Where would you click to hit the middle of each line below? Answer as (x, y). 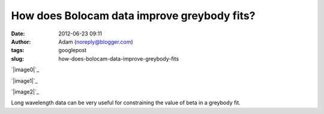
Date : (18, 34)
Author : (21, 41)
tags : (18, 50)
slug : (17, 58)
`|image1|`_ (25, 80)
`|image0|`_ (25, 70)
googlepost (73, 50)
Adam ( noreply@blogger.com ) (96, 41)
